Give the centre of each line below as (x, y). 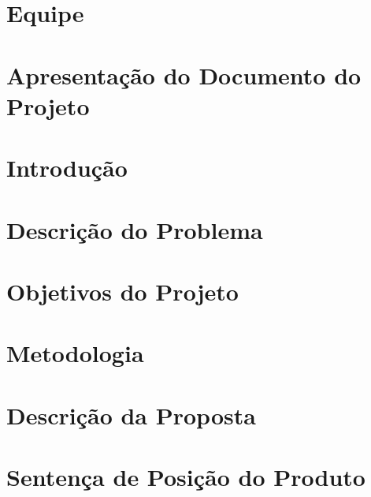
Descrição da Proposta (131, 415)
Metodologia (75, 353)
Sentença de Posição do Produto (186, 476)
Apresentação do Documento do (184, 75)
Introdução (67, 168)
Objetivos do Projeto (122, 291)
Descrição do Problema (135, 229)
